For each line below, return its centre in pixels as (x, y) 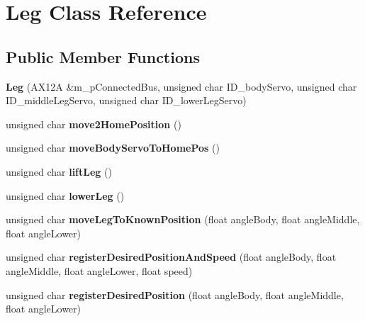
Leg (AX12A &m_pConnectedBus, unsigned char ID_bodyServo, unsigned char (181, 86)
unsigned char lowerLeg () (65, 195)
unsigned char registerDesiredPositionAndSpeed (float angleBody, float (171, 257)
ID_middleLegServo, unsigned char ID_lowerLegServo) (126, 100)
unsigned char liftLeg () (59, 171)
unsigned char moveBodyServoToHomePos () (113, 148)
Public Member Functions (103, 56)
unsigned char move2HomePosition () (94, 124)
